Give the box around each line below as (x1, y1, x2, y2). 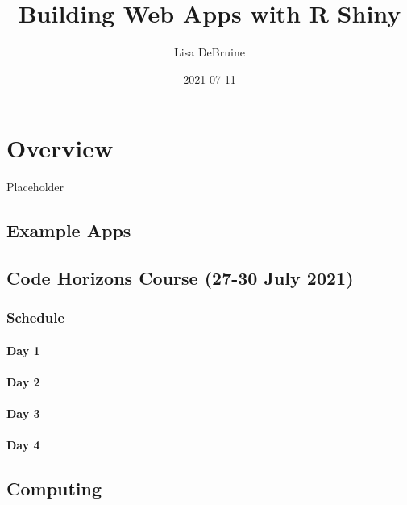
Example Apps (6, 218, 131, 243)
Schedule (6, 307, 65, 328)
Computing (6, 476, 102, 501)
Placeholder (6, 178, 64, 195)
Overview (6, 131, 114, 165)
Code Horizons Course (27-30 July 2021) (6, 265, 354, 290)
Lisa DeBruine (174, 44, 245, 61)
